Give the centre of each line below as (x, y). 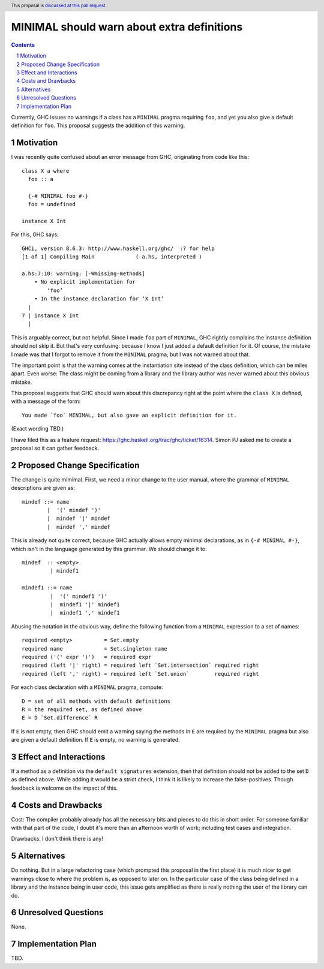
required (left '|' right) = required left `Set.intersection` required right (140, 665)
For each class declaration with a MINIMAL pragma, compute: (87, 687)
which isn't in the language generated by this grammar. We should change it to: (109, 549)
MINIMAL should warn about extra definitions (127, 27)
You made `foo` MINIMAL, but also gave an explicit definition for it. (129, 415)
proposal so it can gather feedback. (55, 448)
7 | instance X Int (50, 315)
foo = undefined (52, 204)
